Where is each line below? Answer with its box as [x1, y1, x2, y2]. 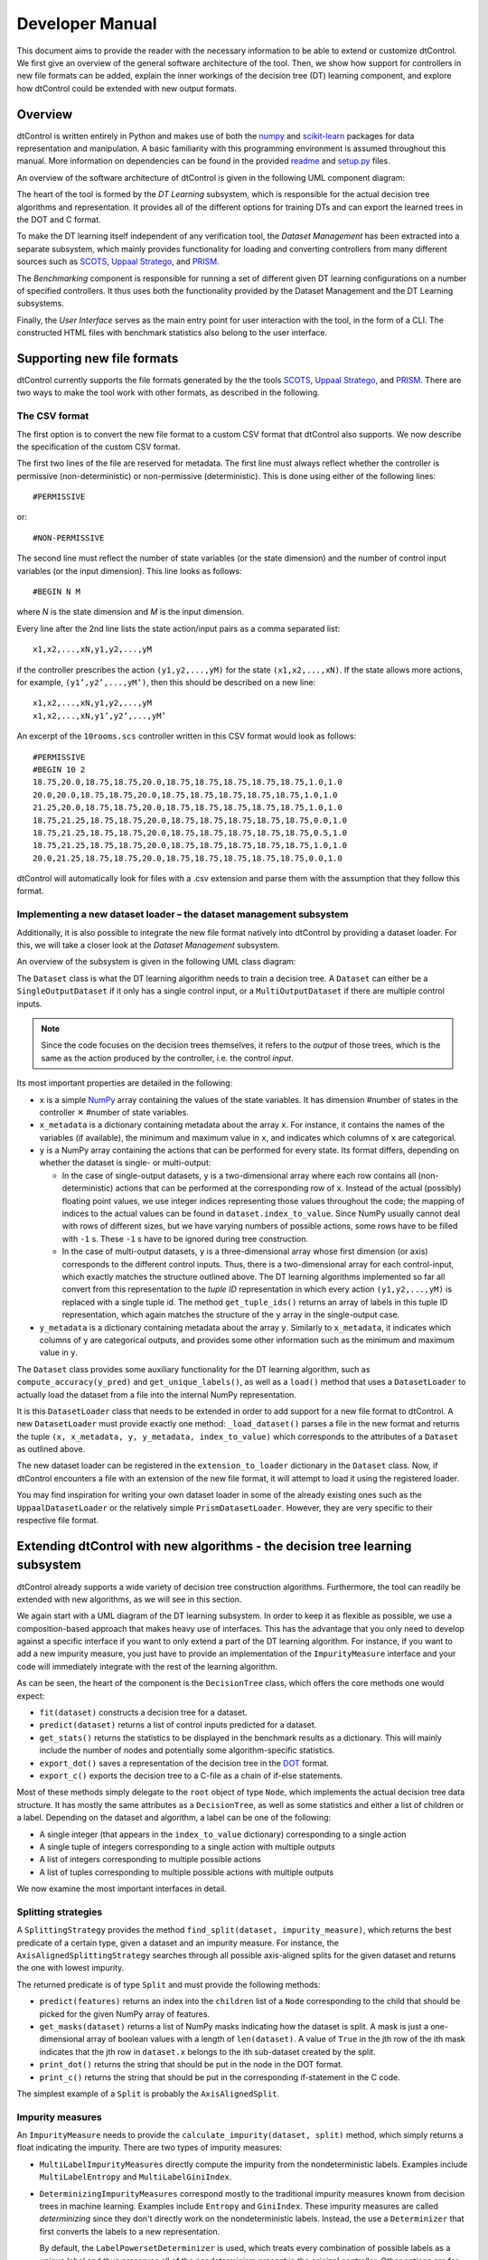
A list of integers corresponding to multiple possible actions [39, 1854, 261, 1865]
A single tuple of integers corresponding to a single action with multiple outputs [39, 1841, 336, 1852]
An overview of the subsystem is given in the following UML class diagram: [16, 956, 296, 967]
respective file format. [16, 1515, 99, 1526]
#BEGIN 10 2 [33, 764, 86, 775]
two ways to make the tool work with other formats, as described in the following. [16, 387, 320, 398]
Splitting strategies [16, 1906, 103, 1918]
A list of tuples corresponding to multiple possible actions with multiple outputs [39, 1867, 334, 1878]
